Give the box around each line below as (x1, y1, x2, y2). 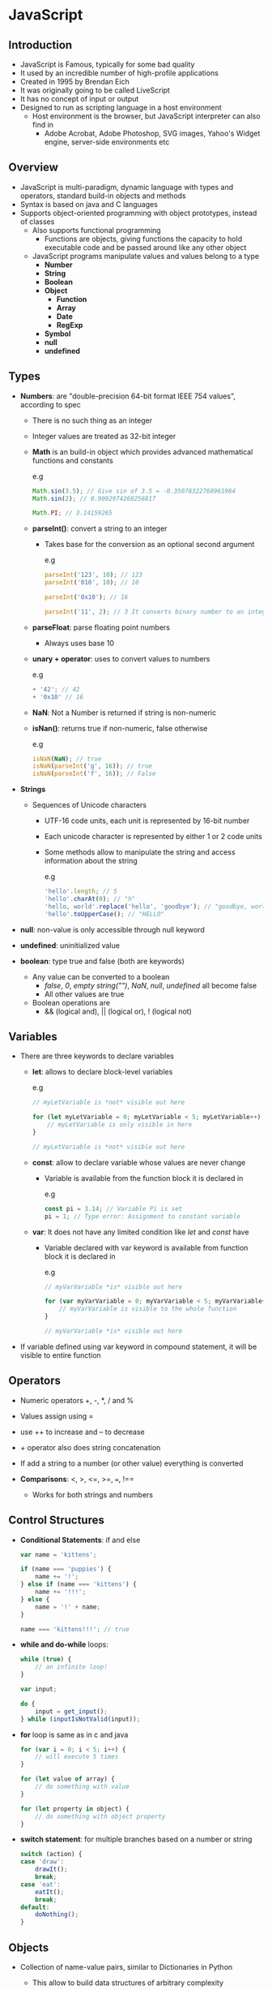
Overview (8, 161, 59, 174)
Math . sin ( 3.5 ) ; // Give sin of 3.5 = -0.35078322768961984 (32, 487, 236, 495)
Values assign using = (19, 1411, 94, 1421)
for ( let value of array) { (19, 1775, 115, 1783)
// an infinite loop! (35, 1663, 108, 1671)
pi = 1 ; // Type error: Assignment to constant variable (44, 1212, 241, 1221)
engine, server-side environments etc (44, 137, 170, 147)
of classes (19, 217, 55, 226)
